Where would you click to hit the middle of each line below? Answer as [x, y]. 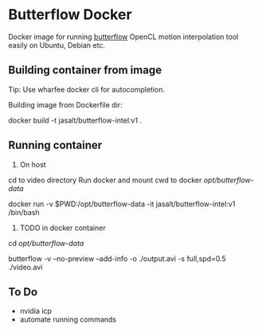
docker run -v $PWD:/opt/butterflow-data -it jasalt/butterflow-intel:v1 [122, 204]
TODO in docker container [63, 228]
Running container [55, 145]
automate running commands [68, 319]
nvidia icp [35, 311]
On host [33, 164]
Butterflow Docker [70, 15]
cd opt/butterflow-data [46, 243]
